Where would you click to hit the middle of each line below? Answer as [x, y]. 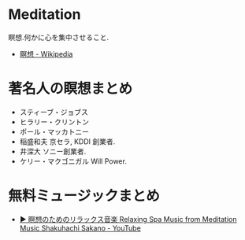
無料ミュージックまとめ [84, 196]
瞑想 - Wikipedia [46, 54]
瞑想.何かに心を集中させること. [59, 37]
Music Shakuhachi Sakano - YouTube [80, 228]
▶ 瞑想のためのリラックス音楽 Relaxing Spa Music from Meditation [128, 219]
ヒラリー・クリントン [54, 122]
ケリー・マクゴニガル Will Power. [73, 161]
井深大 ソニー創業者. [53, 151]
